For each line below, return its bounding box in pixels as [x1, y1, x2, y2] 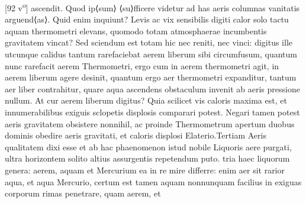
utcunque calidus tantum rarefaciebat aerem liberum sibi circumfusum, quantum [5, 48, 297, 60]
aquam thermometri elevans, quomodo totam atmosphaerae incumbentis [5, 24, 267, 37]
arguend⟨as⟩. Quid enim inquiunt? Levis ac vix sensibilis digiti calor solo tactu [5, 13, 289, 25]
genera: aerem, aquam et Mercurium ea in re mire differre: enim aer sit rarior [5, 163, 285, 176]
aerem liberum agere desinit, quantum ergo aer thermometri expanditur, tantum [5, 71, 297, 83]
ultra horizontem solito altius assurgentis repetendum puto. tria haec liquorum [5, 152, 290, 165]
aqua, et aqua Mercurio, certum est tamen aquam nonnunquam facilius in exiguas [5, 175, 302, 188]
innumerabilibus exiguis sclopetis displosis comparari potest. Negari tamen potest [5, 106, 300, 118]
